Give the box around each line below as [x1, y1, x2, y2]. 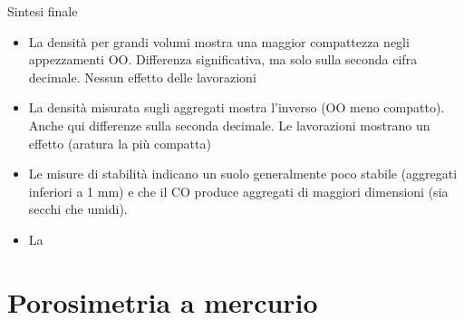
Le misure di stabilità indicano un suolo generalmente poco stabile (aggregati [28, 164, 458, 183]
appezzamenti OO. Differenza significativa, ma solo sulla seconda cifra [28, 50, 418, 69]
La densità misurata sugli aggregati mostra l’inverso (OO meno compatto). [28, 98, 445, 117]
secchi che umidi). [28, 199, 128, 218]
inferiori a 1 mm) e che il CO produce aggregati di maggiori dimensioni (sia [28, 181, 449, 200]
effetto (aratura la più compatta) [28, 133, 211, 152]
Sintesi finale [7, 2, 78, 20]
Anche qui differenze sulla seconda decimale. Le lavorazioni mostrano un [28, 115, 430, 134]
